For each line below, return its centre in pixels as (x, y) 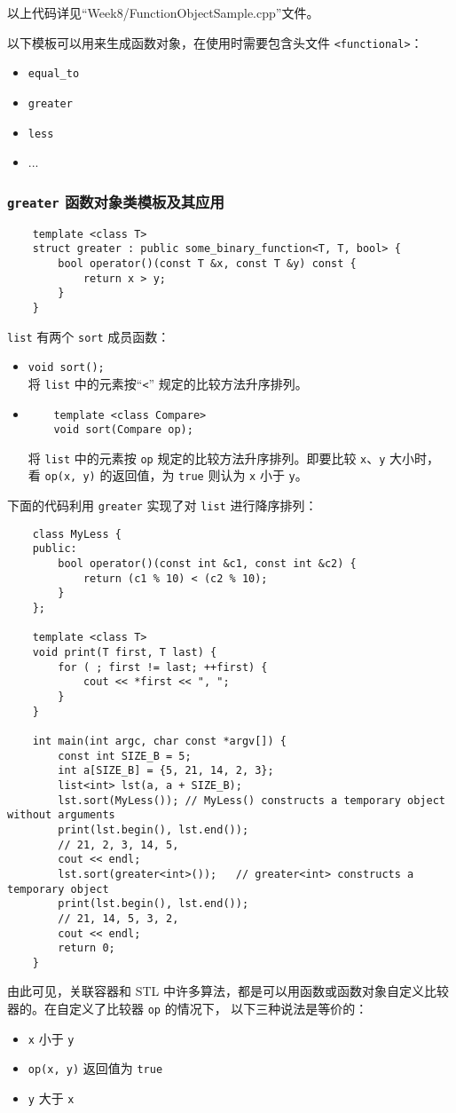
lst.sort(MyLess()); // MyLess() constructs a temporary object (252, 800)
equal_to (54, 74)
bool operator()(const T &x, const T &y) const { (207, 263)
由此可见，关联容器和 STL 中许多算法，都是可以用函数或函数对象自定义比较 (228, 991)
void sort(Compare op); (123, 430)
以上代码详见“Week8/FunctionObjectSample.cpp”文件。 (163, 12)
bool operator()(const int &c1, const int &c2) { (207, 564)
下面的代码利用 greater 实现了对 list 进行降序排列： (162, 505)
